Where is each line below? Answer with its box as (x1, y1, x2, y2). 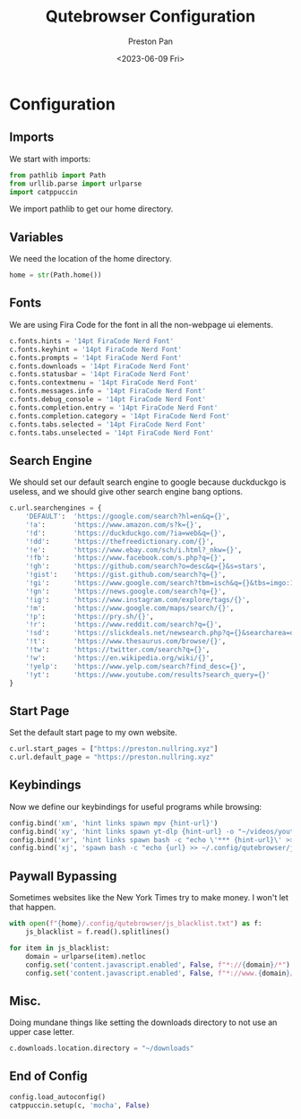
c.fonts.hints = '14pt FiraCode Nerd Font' (9, 336, 175, 346)
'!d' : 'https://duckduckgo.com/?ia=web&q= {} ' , (25, 529, 227, 538)
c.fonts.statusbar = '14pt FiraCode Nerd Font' (9, 370, 191, 379)
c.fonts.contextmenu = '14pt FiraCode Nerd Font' (9, 378, 199, 387)
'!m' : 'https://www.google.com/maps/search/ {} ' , (25, 603, 235, 613)
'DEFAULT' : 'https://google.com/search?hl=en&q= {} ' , (25, 512, 230, 521)
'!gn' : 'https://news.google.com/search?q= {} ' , (25, 587, 227, 596)
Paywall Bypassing (9, 868, 117, 883)
